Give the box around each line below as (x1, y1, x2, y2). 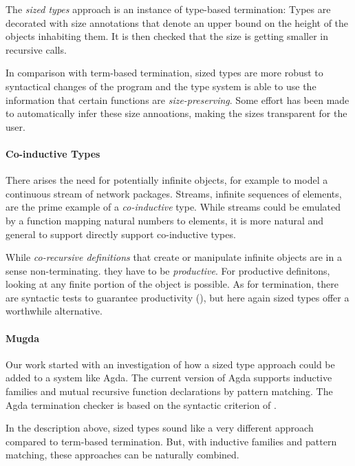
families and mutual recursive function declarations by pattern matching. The (6, 384, 333, 399)
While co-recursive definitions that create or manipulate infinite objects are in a (6, 250, 342, 264)
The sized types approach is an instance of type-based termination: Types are (6, 2, 331, 16)
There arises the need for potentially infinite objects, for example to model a (6, 173, 328, 187)
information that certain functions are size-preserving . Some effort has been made (6, 92, 349, 107)
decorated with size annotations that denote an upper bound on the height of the (6, 15, 349, 30)
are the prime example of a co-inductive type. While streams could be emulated (6, 200, 341, 214)
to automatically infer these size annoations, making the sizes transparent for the (6, 106, 347, 120)
